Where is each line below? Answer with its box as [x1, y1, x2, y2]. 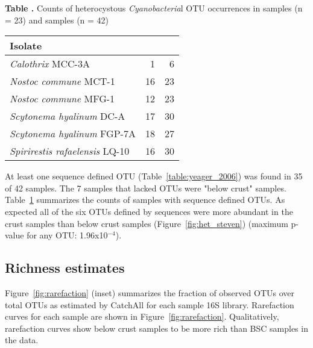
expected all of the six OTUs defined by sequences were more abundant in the [5, 205, 293, 217]
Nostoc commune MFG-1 [10, 92, 115, 106]
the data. [5, 334, 39, 346]
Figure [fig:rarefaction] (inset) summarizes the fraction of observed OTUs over [5, 286, 294, 299]
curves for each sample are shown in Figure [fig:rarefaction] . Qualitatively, [5, 310, 279, 323]
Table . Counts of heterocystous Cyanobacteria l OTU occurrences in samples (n [5, 2, 303, 14]
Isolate [10, 39, 42, 53]
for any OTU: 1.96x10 [27, 229, 108, 241]
